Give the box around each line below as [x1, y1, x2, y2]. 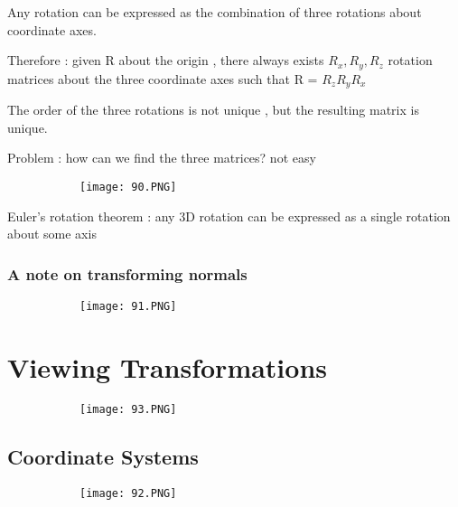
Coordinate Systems [7, 442, 199, 470]
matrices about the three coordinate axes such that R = [7, 69, 318, 88]
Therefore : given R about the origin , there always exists [7, 51, 324, 70]
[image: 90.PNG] [79, 180, 177, 193]
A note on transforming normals [7, 262, 248, 285]
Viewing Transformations [7, 348, 328, 385]
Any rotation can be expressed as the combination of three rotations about [7, 3, 422, 21]
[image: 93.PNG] [79, 402, 177, 416]
